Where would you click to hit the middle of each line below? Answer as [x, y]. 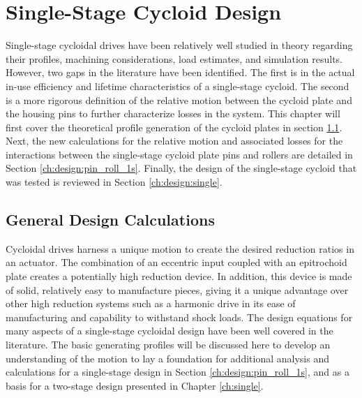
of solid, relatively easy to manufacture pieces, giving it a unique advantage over [177, 289]
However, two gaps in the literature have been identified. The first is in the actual [180, 72]
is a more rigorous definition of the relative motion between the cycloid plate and [179, 99]
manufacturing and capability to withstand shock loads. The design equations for [179, 317]
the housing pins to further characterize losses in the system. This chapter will [173, 113]
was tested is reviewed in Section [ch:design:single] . [114, 182]
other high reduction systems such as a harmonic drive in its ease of [151, 303]
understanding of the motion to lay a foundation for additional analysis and [167, 358]
